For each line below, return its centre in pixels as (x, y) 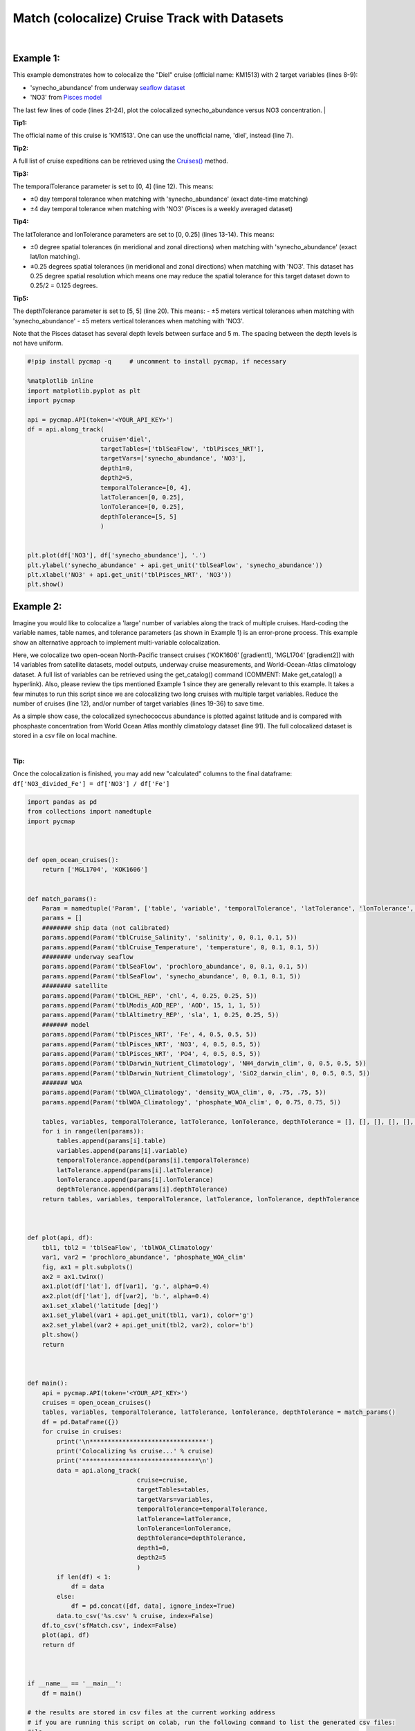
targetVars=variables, (175, 1499)
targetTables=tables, (173, 1490)
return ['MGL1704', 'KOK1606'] (95, 870)
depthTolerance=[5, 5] (139, 517)
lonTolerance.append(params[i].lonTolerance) (135, 1180)
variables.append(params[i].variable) (122, 1150)
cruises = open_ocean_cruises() (97, 1402)
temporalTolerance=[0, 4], (146, 487)
